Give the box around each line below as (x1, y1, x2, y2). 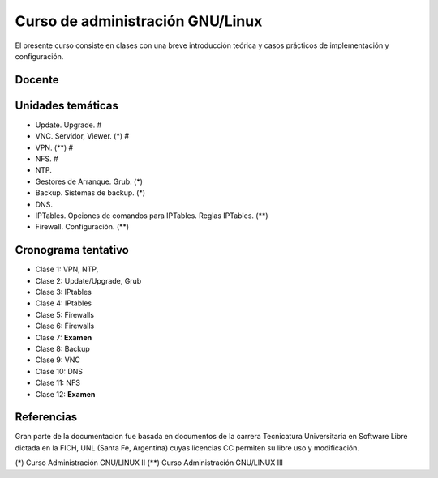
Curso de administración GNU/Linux (15, 12, 263, 30)
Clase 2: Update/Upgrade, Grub (35, 275, 142, 285)
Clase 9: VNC (35, 355, 81, 365)
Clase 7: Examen (35, 332, 92, 342)
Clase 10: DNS (35, 366, 84, 376)
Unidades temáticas (15, 98, 119, 113)
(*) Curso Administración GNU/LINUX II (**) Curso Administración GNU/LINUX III (15, 458, 283, 467)
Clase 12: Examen (35, 389, 96, 399)
